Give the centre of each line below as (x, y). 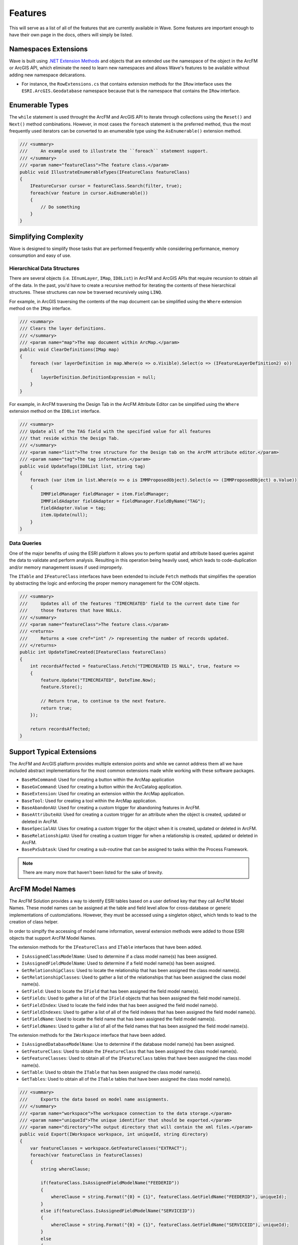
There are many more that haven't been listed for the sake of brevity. (93, 872)
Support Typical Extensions (53, 752)
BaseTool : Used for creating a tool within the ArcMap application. (89, 801)
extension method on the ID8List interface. (55, 411)
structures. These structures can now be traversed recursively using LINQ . (86, 292)
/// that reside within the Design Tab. (69, 438)
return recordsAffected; (60, 729)
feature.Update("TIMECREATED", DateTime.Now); (98, 680)
